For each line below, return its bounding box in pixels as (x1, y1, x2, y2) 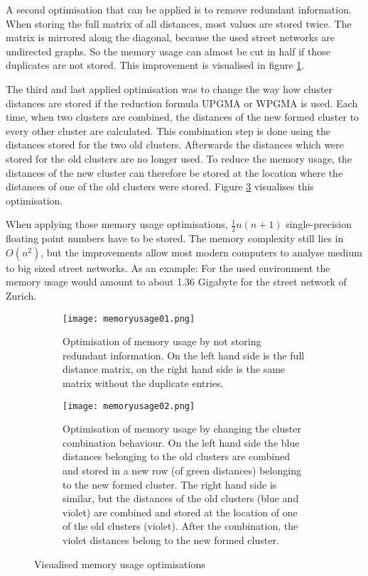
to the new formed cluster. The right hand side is (63, 477, 277, 491)
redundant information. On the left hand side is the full (63, 347, 305, 362)
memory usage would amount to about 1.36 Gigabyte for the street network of (6, 274, 347, 289)
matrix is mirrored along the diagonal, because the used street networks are (6, 30, 335, 45)
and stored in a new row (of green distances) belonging (63, 462, 301, 477)
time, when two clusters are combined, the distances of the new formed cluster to (6, 109, 359, 124)
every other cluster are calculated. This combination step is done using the (6, 123, 331, 138)
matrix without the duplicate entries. (63, 375, 224, 390)
